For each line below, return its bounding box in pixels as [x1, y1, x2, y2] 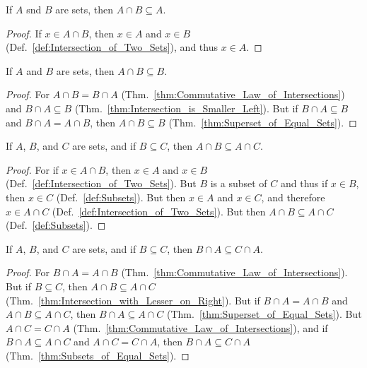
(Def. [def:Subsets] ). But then [56, 189, 186, 204]
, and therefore [261, 189, 325, 204]
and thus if [280, 176, 328, 191]
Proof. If [6, 25, 42, 40]
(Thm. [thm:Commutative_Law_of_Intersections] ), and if [73, 320, 328, 335]
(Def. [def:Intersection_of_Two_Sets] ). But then [52, 203, 266, 218]
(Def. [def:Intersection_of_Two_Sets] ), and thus [6, 40, 218, 54]
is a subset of [210, 176, 267, 191]
